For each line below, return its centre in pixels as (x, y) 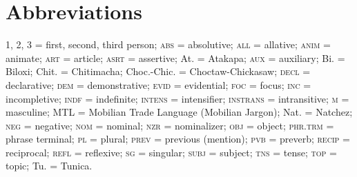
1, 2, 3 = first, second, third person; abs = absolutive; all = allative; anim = (168, 44)
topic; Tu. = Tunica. (49, 166)
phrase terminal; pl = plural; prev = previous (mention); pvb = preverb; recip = (178, 139)
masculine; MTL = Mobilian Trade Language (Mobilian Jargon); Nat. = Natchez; (179, 112)
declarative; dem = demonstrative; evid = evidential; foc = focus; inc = (158, 84)
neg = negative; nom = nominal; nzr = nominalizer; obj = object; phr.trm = (170, 125)
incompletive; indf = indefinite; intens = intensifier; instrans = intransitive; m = (177, 98)
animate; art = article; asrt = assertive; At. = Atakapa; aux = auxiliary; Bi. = (175, 58)
